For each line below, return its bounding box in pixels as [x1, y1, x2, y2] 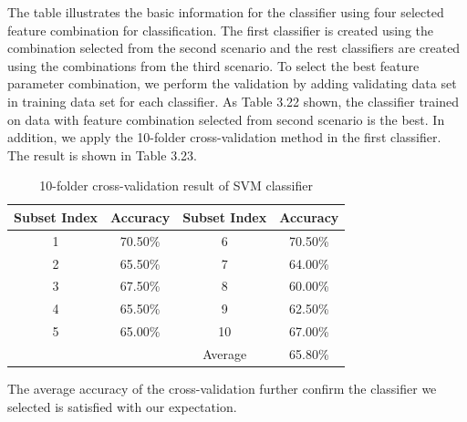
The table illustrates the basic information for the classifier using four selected [7, 3, 444, 21]
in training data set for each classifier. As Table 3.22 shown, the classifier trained [7, 91, 459, 110]
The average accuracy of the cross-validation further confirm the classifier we [7, 379, 437, 398]
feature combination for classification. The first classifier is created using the [7, 20, 433, 39]
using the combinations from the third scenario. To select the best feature [7, 56, 420, 75]
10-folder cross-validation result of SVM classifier [39, 176, 313, 195]
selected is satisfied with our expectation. [7, 396, 237, 416]
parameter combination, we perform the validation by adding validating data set [7, 74, 457, 93]
